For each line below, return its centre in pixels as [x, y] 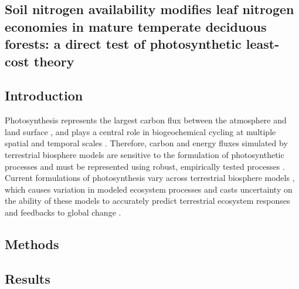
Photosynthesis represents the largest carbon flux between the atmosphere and [146, 120]
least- [263, 44]
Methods [32, 243]
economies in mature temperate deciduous [136, 26]
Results [28, 278]
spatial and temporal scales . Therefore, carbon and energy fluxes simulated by [146, 143]
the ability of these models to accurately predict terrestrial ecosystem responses [147, 201]
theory [54, 61]
